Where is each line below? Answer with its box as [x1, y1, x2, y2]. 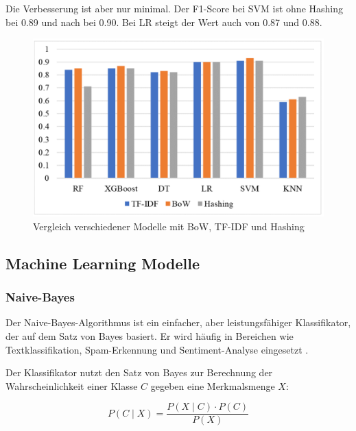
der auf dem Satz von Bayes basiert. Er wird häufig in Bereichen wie [5, 329, 294, 343]
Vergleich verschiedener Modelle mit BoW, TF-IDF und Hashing [33, 219, 305, 233]
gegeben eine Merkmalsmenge [150, 378, 275, 393]
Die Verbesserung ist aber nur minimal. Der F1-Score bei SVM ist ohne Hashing [5, 1, 343, 15]
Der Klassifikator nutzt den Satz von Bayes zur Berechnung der [5, 365, 273, 380]
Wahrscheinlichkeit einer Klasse [5, 378, 138, 393]
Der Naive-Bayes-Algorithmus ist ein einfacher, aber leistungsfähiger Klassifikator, [5, 315, 351, 330]
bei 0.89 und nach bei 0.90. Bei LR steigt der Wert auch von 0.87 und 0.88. [5, 14, 322, 29]
